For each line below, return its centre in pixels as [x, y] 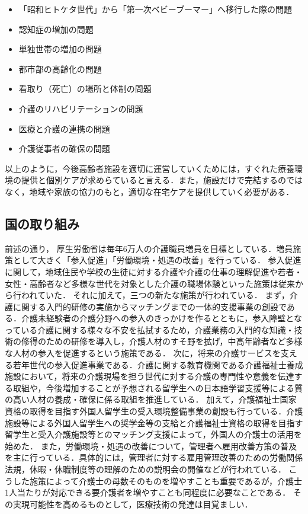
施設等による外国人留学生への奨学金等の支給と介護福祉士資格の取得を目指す [154, 422]
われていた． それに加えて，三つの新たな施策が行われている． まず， [155, 295]
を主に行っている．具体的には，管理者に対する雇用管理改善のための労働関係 [154, 457]
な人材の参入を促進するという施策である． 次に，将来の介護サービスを [143, 353]
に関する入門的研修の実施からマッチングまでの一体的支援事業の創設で [150, 306]
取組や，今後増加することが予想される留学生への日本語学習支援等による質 [158, 387]
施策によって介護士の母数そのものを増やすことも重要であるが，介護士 [166, 481]
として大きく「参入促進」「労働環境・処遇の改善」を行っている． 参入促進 [157, 260]
